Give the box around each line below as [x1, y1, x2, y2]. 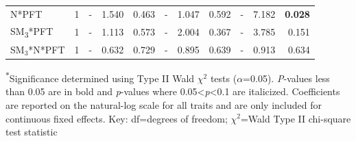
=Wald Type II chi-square [240, 111, 351, 125]
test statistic [5, 125, 58, 139]
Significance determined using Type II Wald [9, 70, 195, 85]
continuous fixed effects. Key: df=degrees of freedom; [5, 111, 228, 125]
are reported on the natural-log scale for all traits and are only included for [5, 97, 322, 112]
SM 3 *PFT [10, 23, 54, 40]
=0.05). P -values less [243, 70, 330, 85]
